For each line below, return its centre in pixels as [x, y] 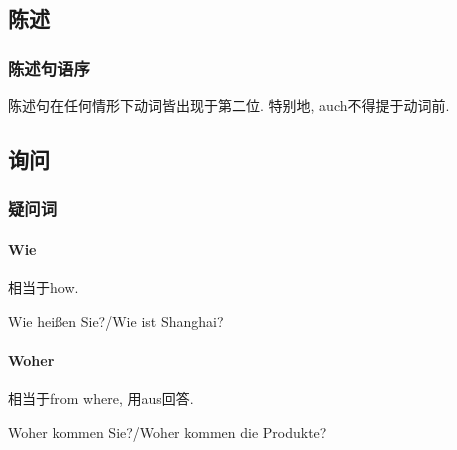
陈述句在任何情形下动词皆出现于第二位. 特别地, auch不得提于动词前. [229, 105]
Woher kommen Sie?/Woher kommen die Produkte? [167, 431]
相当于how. [43, 287]
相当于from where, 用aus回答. [101, 398]
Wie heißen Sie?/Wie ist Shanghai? [116, 320]
